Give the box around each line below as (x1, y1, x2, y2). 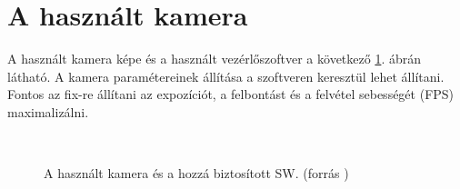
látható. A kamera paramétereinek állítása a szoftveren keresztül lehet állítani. (7, 66, 445, 85)
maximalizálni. (7, 102, 89, 121)
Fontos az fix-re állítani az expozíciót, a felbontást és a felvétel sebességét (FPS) (7, 85, 455, 104)
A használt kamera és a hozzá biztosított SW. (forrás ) (44, 164, 349, 183)
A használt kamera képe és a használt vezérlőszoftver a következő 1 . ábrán (7, 49, 422, 68)
